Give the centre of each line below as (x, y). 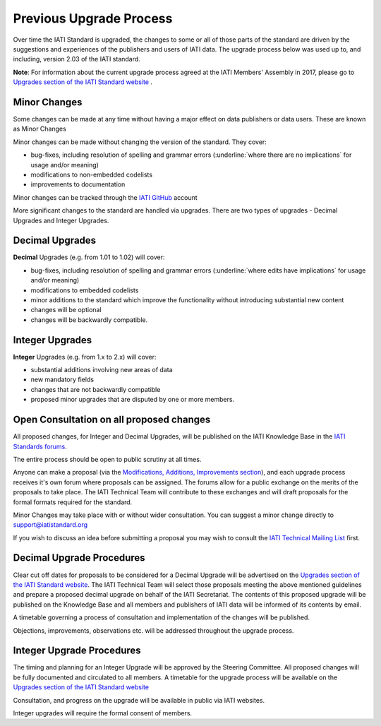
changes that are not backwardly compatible (96, 389)
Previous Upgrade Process (93, 18)
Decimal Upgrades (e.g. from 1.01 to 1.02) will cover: (89, 257)
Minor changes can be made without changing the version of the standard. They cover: (140, 142)
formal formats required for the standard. (73, 502)
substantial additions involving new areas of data (102, 370)
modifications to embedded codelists (85, 290)
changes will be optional (66, 310)
